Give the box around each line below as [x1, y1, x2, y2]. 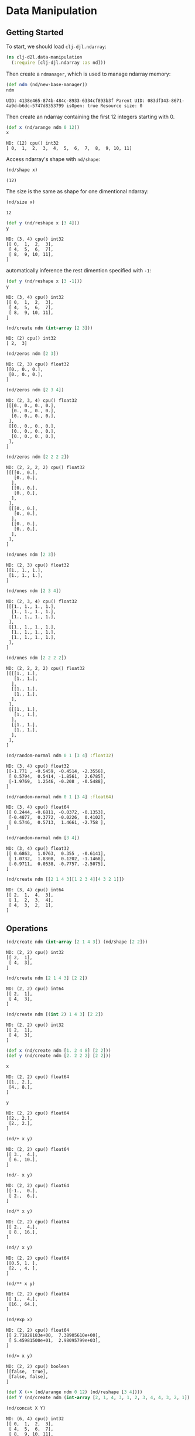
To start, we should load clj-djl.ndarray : [6, 43, 107, 50]
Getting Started [6, 28, 64, 37]
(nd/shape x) [6, 167, 38, 173]
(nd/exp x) [6, 1317, 33, 1323]
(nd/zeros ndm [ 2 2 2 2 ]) [6, 454, 69, 460]
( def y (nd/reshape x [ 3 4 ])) [6, 220, 80, 226]
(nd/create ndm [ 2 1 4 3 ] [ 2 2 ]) [6, 975, 88, 981]
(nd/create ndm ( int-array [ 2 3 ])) [6, 325, 93, 331]
